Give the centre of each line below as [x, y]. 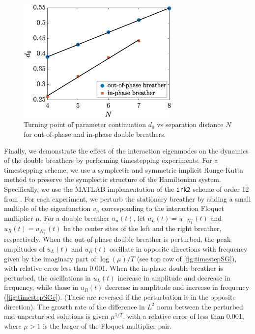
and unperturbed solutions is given [56, 316]
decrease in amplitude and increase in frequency [177, 287]
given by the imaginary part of [50, 258]
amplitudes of [24, 248]
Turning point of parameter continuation [85, 124]
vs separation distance [190, 124]
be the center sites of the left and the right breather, [142, 228]
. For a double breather [74, 218]
